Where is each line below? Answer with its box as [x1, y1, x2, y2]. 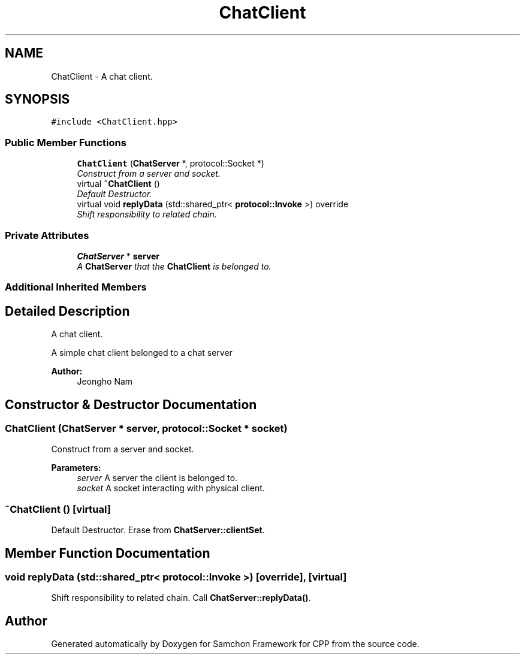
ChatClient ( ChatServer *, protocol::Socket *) [77, 158, 264, 169]
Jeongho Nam [77, 376, 133, 387]
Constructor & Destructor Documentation [5, 397, 257, 412]
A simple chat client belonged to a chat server [51, 347, 233, 358]
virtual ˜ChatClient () [77, 179, 160, 189]
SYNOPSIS [5, 92, 70, 107]
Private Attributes [5, 229, 89, 241]
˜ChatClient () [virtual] [5, 503, 111, 515]
